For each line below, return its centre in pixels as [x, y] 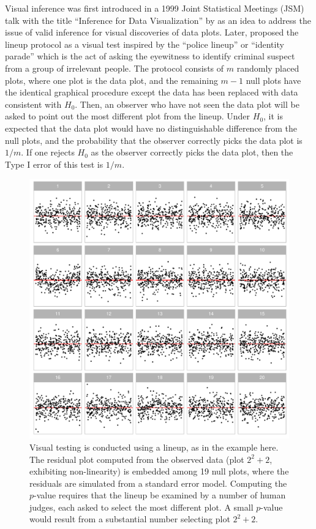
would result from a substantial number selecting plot [130, 519]
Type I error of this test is [54, 164]
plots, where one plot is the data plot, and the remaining [111, 80]
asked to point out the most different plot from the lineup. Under [128, 116]
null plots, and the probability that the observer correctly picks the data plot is [154, 140]
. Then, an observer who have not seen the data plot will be [187, 104]
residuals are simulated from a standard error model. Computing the [158, 483]
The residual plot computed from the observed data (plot [137, 459]
